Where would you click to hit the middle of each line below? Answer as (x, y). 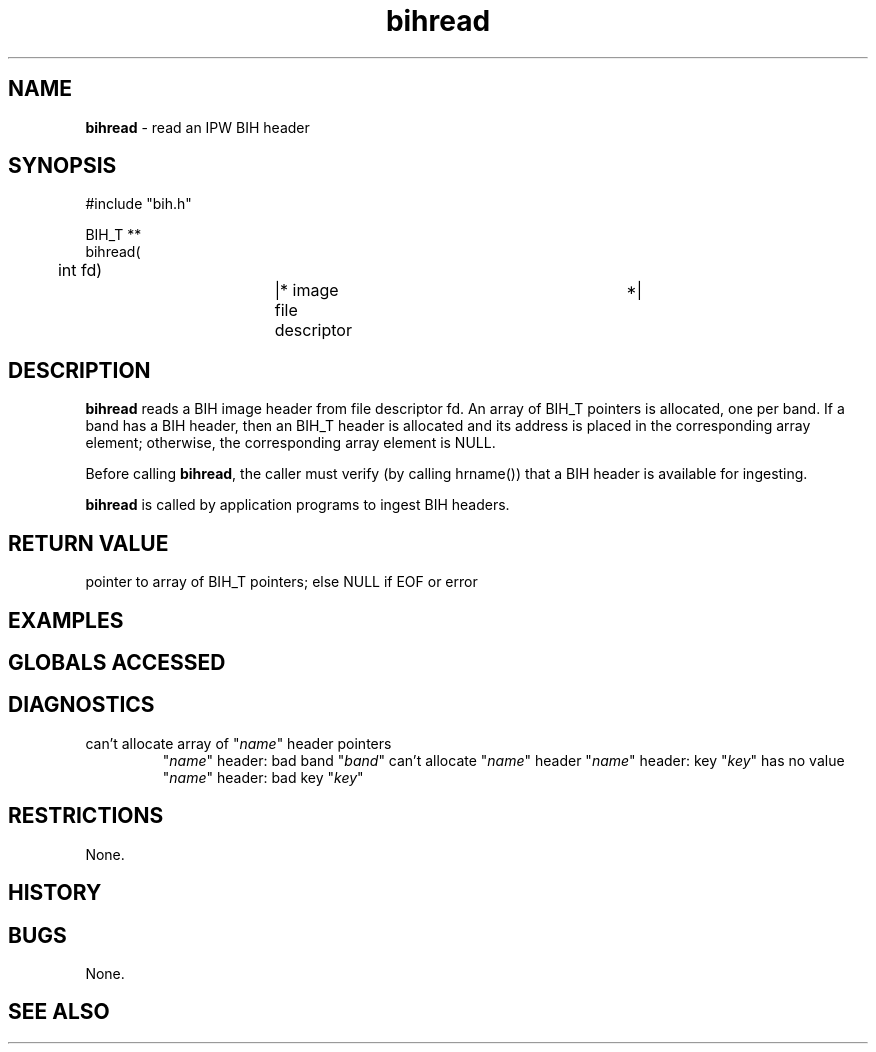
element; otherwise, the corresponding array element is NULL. (290, 443)
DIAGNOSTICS (81, 705)
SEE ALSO (59, 1012)
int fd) (80, 270)
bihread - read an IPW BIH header (197, 127)
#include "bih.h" (138, 204)
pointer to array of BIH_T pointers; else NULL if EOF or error (281, 582)
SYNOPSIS (62, 166)
